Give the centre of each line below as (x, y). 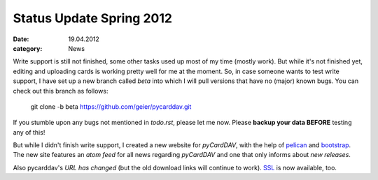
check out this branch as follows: (61, 91)
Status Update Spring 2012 (93, 18)
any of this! (29, 132)
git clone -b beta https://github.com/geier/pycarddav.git (111, 106)
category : (28, 48)
